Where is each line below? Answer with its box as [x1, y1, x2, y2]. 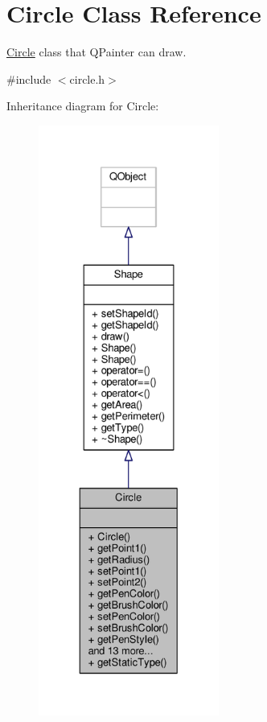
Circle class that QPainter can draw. [6, 43, 187, 60]
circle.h [69, 70, 105, 87]
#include [6, 70, 51, 87]
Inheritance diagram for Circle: [6, 97, 159, 114]
